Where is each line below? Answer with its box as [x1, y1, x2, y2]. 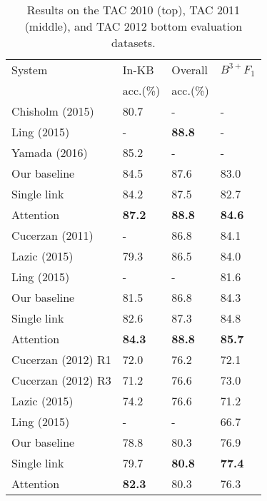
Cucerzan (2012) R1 [11, 351, 111, 368]
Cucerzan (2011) [11, 227, 94, 243]
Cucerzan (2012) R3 [11, 372, 111, 388]
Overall [171, 61, 208, 78]
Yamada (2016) [11, 144, 88, 161]
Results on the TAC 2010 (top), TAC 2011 [26, 1, 240, 18]
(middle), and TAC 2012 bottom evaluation [24, 18, 243, 34]
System [11, 61, 48, 78]
